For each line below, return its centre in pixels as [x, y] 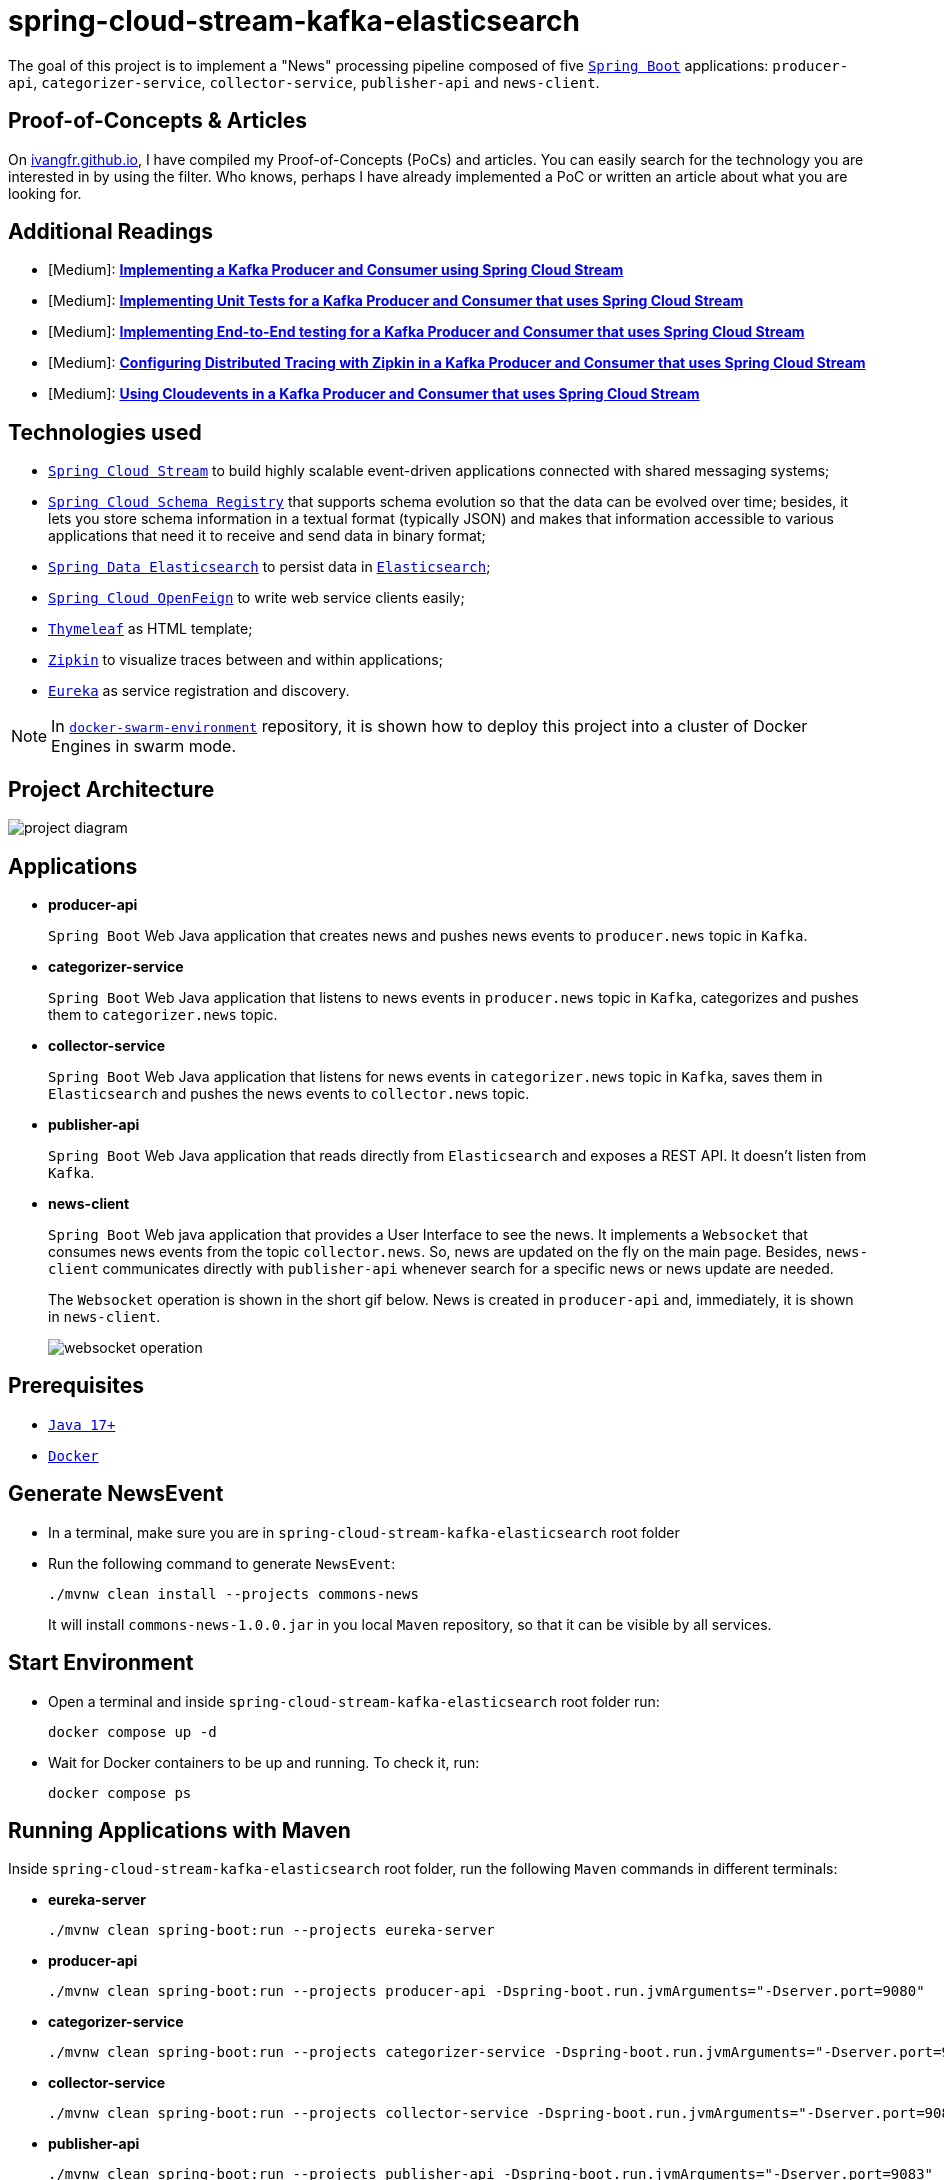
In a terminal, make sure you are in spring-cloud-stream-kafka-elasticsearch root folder [364, 1532]
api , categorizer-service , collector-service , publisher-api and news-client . [304, 82]
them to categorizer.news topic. [163, 1014]
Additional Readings [111, 232]
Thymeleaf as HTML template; [150, 629]
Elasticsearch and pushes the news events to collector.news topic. [289, 1093]
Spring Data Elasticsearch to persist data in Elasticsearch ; [269, 567]
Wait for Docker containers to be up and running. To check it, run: [264, 1762]
